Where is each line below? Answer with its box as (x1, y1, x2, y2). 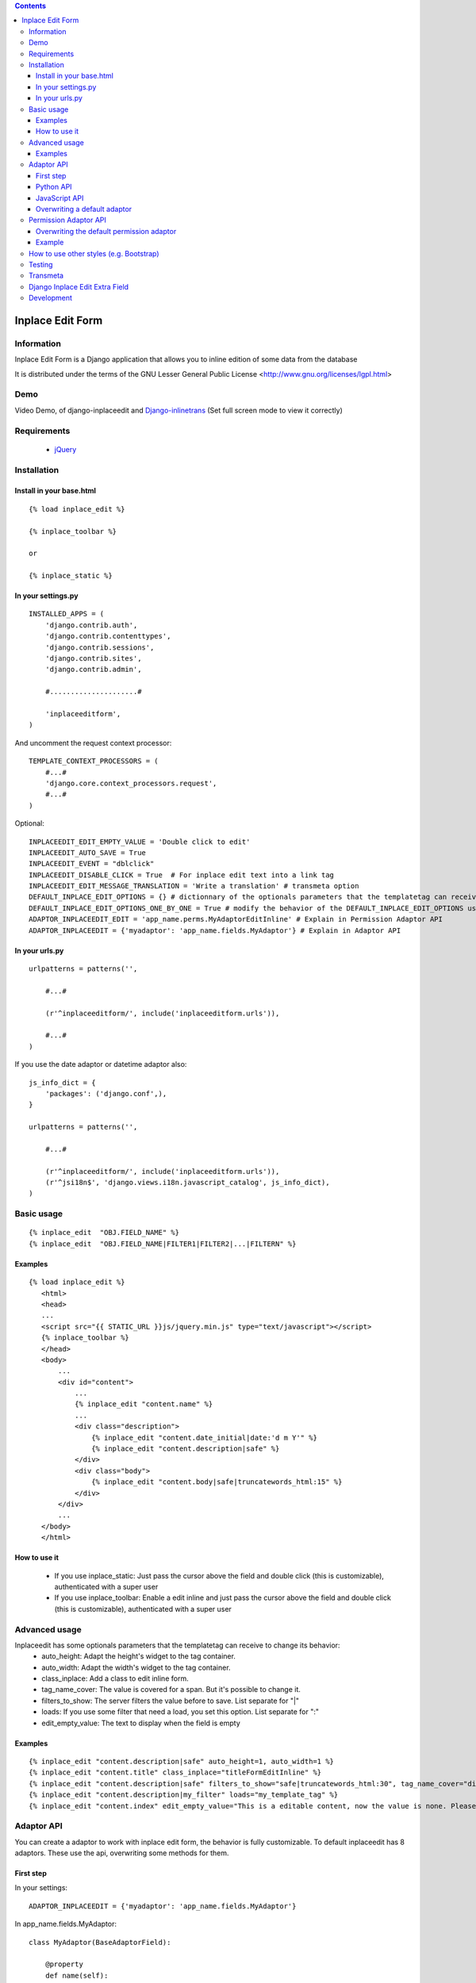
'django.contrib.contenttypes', (44, 631, 171, 641)
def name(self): (44, 1971, 109, 1980)
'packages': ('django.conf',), (44, 1089, 167, 1098)
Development (29, 293, 73, 303)
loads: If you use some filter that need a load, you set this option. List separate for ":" (41, 1707, 320, 1716)
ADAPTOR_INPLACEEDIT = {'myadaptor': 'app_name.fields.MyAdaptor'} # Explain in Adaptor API (29, 926, 401, 935)
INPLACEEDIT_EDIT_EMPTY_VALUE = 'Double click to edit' (29, 837, 251, 846)
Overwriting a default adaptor (36, 205, 132, 214)
